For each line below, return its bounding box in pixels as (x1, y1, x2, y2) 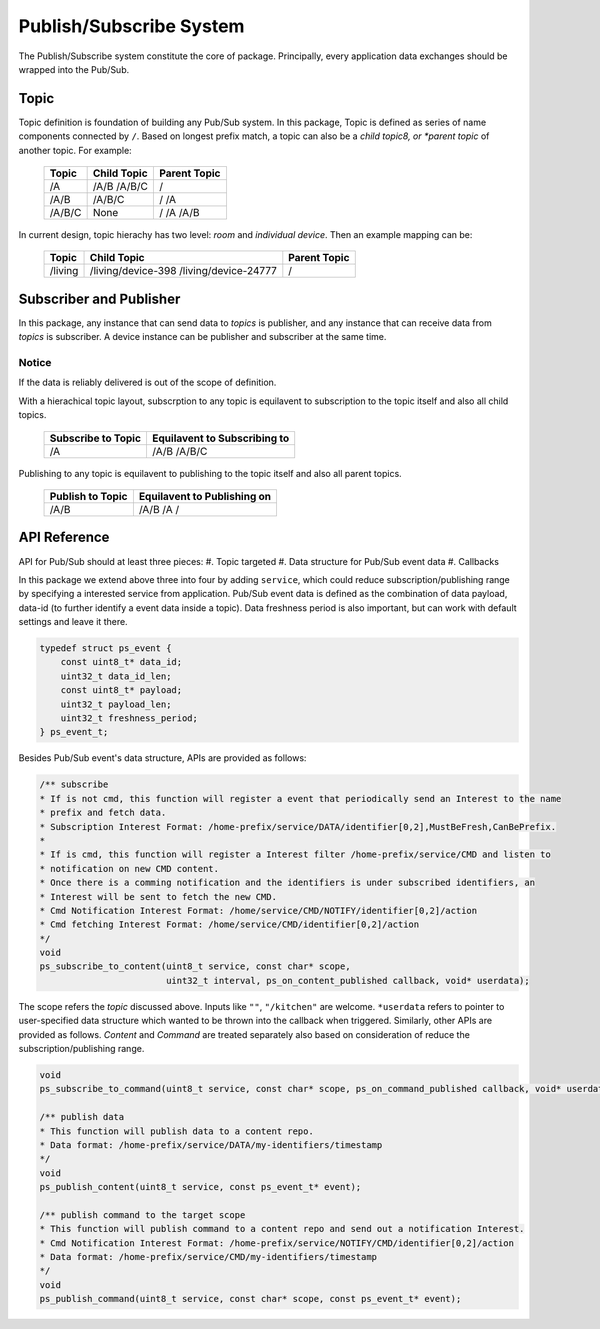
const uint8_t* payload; (60, 685, 183, 696)
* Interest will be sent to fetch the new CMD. (39, 891, 277, 902)
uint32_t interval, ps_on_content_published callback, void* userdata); (165, 975, 530, 986)
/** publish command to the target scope (39, 1209, 246, 1220)
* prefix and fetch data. (39, 807, 167, 819)
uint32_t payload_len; (60, 698, 172, 710)
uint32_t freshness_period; (60, 713, 199, 724)
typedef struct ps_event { (39, 643, 172, 654)
